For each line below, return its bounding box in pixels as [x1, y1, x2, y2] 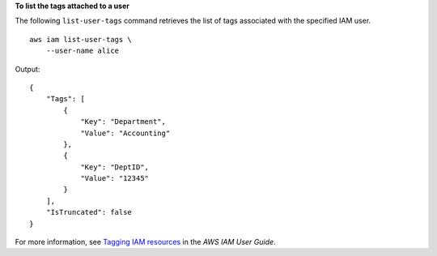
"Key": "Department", [80, 117, 166, 126]
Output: [15, 64, 40, 74]
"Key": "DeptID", [80, 162, 150, 172]
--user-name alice [45, 46, 120, 56]
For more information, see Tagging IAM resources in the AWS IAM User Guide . [15, 237, 276, 247]
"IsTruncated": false [45, 207, 133, 217]
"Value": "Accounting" [80, 128, 171, 138]
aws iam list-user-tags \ [29, 35, 133, 44]
